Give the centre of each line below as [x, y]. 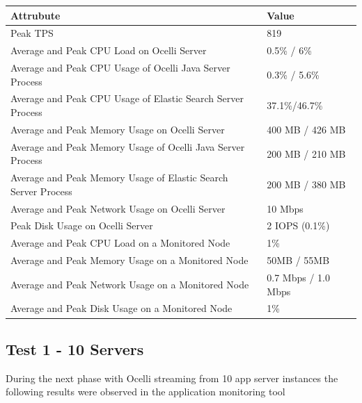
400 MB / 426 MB [306, 129]
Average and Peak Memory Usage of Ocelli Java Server [128, 146]
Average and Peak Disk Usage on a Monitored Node [121, 308]
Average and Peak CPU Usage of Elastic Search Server [127, 98]
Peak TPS [32, 33]
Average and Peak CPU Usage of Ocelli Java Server [120, 68]
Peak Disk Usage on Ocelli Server [82, 225]
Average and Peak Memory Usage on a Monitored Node [129, 260]
